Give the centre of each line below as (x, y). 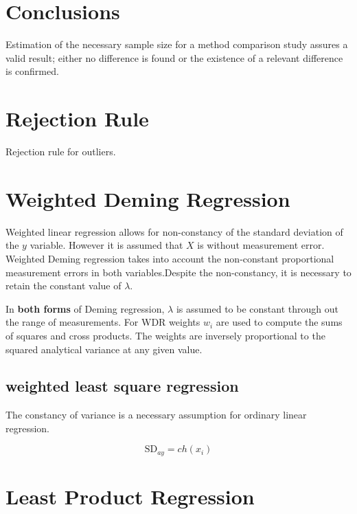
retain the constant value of (64, 286)
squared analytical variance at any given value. (104, 349)
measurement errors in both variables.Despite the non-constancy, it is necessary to (178, 272)
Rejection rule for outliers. (61, 152)
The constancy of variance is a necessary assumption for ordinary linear (156, 415)
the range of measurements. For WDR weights (103, 322)
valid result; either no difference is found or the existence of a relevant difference (174, 57)
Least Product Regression (130, 496)
